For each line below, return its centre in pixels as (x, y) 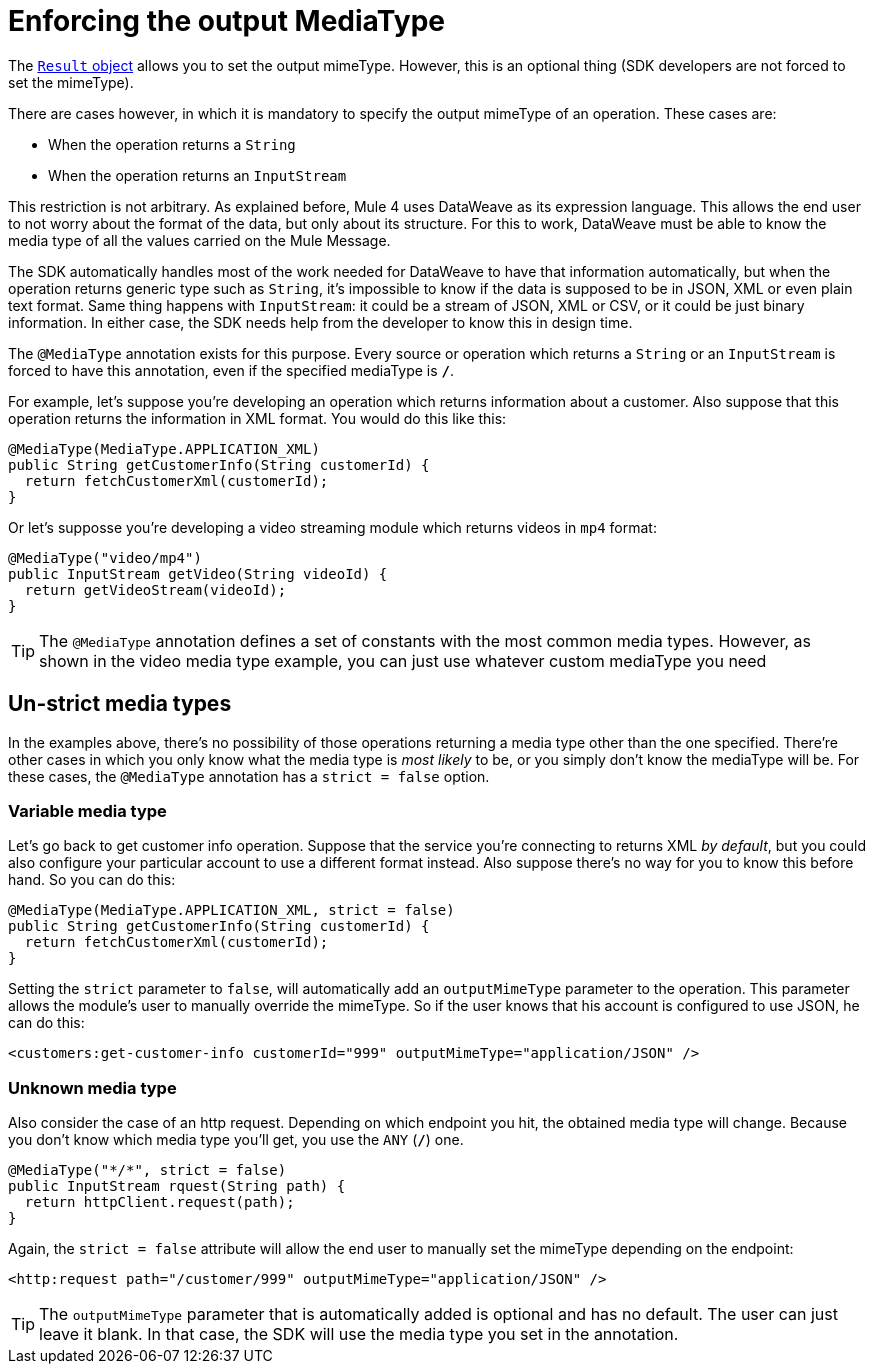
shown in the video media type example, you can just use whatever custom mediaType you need (403, 660)
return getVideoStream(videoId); (155, 589)
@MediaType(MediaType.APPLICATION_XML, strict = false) (231, 910)
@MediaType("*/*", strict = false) (147, 1170)
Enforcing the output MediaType (226, 21)
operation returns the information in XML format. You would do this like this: (257, 418)
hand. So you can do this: (92, 880)
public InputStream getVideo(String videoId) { (198, 573)
